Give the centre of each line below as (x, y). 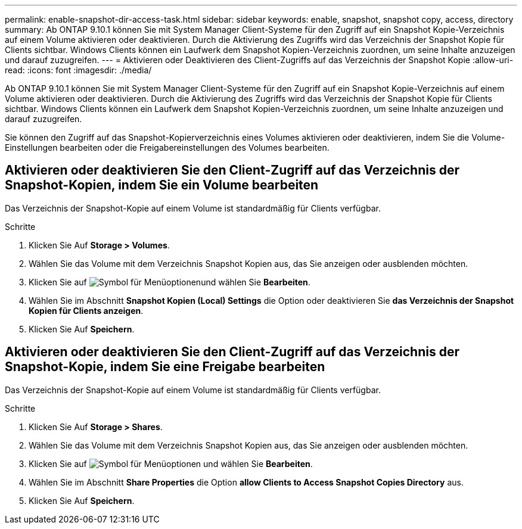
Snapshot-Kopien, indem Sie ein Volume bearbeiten (162, 185)
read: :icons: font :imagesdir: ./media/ (78, 70)
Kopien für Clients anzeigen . (86, 310)
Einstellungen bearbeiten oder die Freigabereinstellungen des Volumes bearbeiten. (167, 147)
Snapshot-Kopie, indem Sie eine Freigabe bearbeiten (165, 367)
